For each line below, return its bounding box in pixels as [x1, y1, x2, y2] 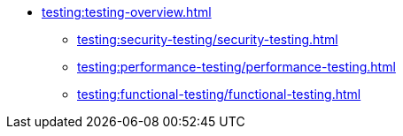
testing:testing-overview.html [42, 4, 212, 19]
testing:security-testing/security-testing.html [77, 32, 338, 47]
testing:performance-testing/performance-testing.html [77, 59, 396, 74]
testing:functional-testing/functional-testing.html [77, 87, 361, 102]
